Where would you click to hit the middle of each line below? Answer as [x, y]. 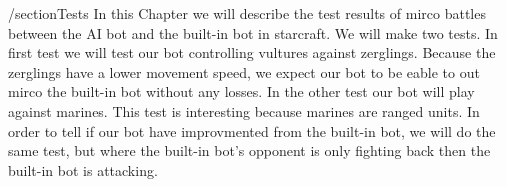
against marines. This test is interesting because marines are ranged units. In [244, 110]
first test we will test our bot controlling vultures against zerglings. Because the [252, 52]
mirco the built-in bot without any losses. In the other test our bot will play [241, 91]
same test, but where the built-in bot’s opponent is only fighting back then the [249, 150]
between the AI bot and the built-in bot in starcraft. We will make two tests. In [253, 32]
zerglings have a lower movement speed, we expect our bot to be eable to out [244, 71]
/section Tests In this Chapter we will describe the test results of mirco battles [247, 13]
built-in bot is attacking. [83, 169]
